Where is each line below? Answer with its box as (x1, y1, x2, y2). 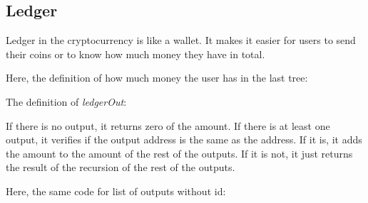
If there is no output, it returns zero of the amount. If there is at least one (6, 118, 330, 133)
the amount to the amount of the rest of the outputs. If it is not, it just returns (6, 146, 353, 160)
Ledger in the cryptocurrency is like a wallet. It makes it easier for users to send (6, 33, 356, 48)
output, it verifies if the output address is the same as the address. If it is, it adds (6, 132, 362, 147)
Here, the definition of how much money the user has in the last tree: (6, 70, 308, 85)
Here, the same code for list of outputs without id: (6, 183, 226, 198)
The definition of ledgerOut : (6, 94, 127, 109)
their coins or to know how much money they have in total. (6, 46, 265, 61)
